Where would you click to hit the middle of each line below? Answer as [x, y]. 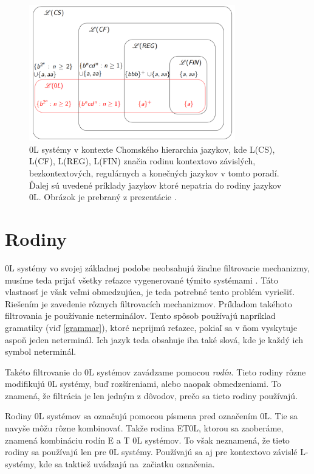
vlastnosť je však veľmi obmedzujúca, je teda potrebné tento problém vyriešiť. [150, 292]
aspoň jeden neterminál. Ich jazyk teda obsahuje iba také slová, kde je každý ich [154, 339]
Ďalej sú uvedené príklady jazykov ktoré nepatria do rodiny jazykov [155, 185]
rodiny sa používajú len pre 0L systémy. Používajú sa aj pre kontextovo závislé [151, 452]
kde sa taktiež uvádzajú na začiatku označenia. [127, 463]
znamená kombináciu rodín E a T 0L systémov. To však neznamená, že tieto [147, 440]
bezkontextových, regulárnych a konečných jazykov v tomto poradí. [154, 173]
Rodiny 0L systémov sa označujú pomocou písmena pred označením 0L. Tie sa [152, 416]
